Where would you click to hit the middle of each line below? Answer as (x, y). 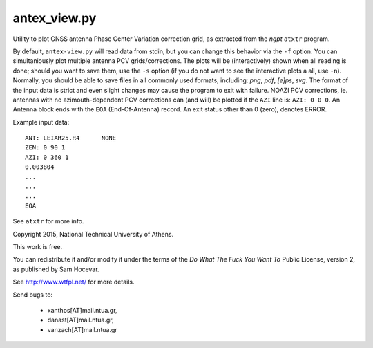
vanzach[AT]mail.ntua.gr (82, 329)
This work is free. (38, 246)
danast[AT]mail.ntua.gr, (80, 320)
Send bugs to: (33, 295)
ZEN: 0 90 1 (45, 148)
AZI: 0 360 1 (47, 157)
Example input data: (41, 122)
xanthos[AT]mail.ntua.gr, (82, 310)
